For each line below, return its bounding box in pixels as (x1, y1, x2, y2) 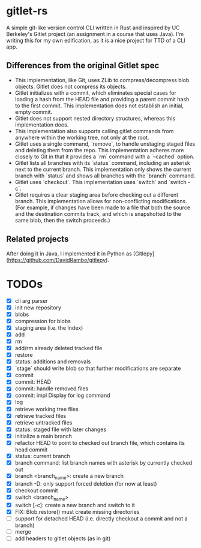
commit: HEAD (14, 378, 52, 386)
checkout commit (14, 487, 58, 494)
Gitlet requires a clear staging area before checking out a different (14, 191, 179, 198)
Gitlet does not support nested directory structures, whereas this (14, 115, 176, 122)
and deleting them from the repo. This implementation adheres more (14, 146, 184, 153)
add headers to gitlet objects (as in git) (14, 535, 111, 542)
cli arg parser (14, 297, 48, 304)
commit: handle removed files (14, 385, 89, 392)
